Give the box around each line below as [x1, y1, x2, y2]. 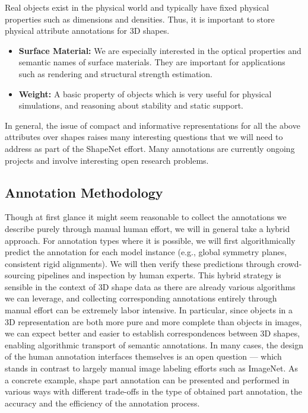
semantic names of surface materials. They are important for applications [18, 56, 285, 68]
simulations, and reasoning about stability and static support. [18, 99, 244, 112]
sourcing [5, 269, 35, 281]
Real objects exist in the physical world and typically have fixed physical [5, 1, 269, 13]
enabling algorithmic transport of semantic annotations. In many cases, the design [5, 338, 304, 351]
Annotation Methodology [5, 183, 163, 201]
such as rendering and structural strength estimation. [18, 67, 212, 80]
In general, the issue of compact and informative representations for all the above [5, 119, 300, 131]
